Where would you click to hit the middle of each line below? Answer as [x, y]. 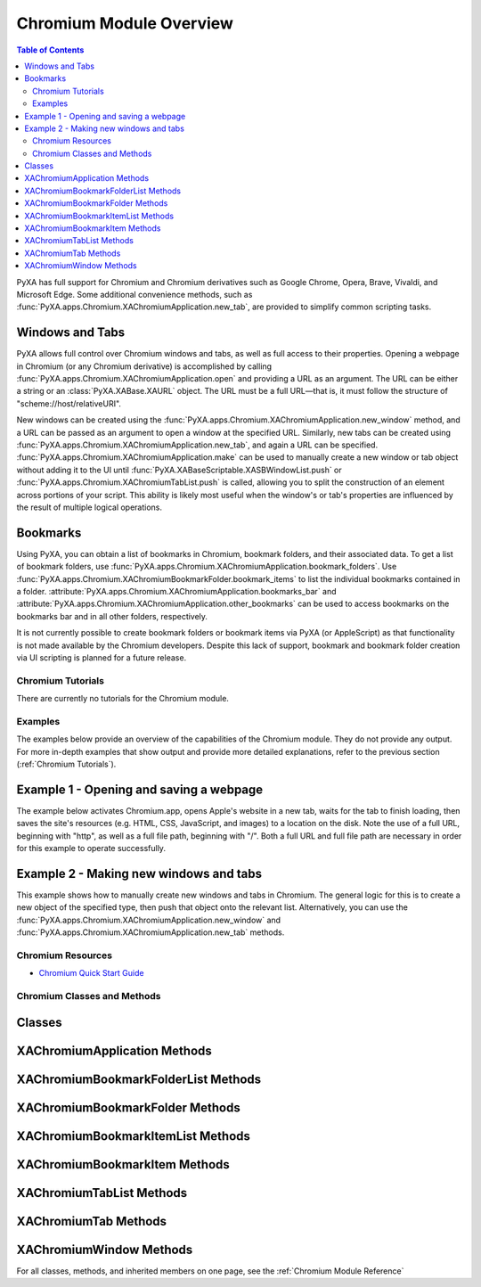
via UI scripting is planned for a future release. [102, 657]
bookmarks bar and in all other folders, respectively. [112, 616]
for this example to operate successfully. [91, 848]
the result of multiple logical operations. [90, 507]
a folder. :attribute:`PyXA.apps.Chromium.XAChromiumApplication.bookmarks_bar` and [177, 592]
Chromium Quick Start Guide [91, 973]
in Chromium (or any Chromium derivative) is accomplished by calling [144, 366]
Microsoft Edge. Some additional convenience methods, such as [135, 294]
